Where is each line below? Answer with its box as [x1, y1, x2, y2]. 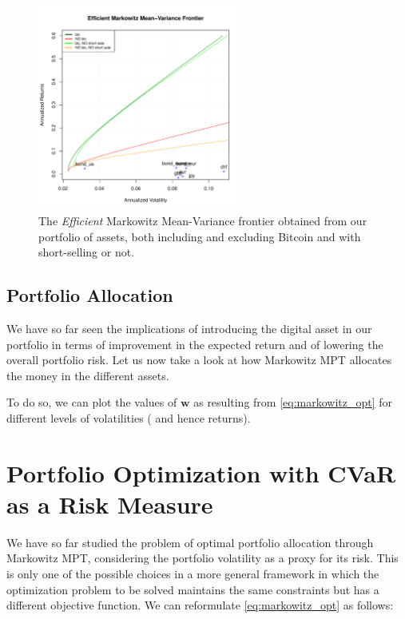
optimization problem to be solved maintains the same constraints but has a [6, 581, 379, 597]
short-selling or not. [38, 244, 135, 260]
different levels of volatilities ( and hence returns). [6, 409, 251, 426]
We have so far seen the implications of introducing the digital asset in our [6, 319, 372, 336]
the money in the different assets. [6, 367, 169, 383]
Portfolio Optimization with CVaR [6, 456, 396, 489]
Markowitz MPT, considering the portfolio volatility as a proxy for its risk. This [6, 550, 399, 566]
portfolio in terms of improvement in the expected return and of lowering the [6, 335, 383, 352]
